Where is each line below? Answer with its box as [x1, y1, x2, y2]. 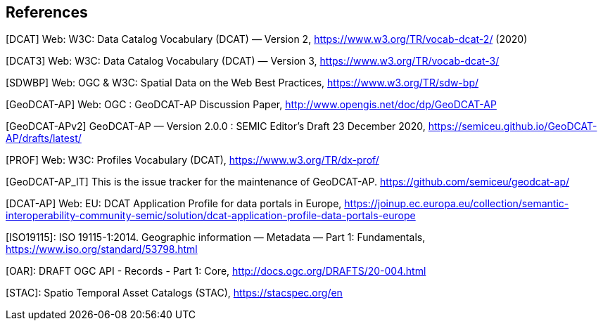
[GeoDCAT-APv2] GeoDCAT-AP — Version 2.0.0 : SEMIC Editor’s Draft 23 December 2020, [6, 120, 426, 133]
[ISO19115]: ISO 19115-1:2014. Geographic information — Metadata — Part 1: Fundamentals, [6, 231, 426, 244]
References [6, 4, 88, 21]
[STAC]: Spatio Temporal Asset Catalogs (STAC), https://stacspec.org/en [6, 287, 343, 299]
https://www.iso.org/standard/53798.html [6, 243, 198, 256]
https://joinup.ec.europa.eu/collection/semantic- [344, 197, 569, 210]
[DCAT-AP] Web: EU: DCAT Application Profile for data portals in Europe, [6, 197, 342, 210]
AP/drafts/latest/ [6, 132, 82, 145]
